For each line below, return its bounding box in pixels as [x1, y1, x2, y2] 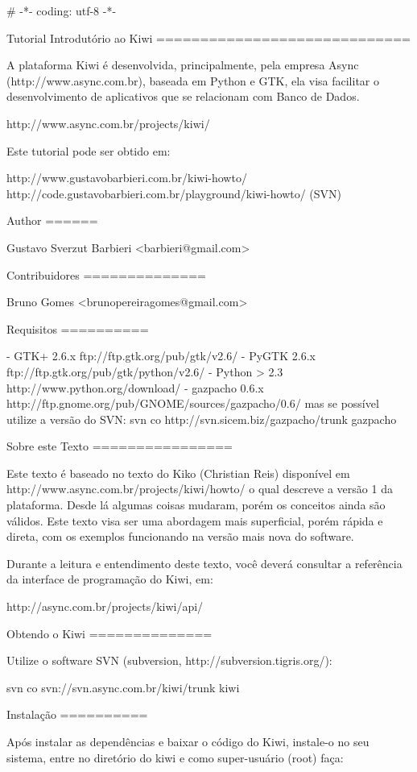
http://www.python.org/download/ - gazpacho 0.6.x [6, 379, 264, 396]
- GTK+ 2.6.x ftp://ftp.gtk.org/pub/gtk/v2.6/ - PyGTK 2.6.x [6, 347, 316, 364]
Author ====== [6, 212, 98, 229]
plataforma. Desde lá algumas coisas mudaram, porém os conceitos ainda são [6, 496, 386, 513]
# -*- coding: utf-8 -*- [6, 2, 117, 19]
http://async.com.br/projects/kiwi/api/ [6, 598, 204, 615]
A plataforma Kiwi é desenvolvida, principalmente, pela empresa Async [6, 56, 359, 73]
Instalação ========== [6, 706, 148, 723]
